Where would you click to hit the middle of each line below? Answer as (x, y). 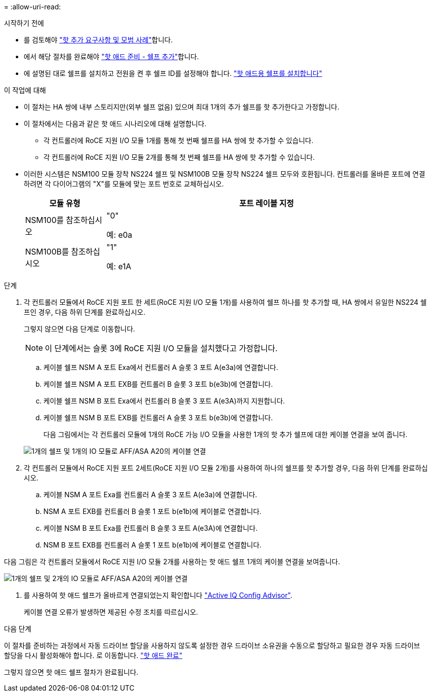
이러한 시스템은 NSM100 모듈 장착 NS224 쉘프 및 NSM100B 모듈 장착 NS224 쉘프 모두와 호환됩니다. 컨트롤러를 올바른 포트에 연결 (225, 174)
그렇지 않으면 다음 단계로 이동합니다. (79, 329)
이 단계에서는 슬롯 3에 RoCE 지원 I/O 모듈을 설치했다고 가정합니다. (161, 348)
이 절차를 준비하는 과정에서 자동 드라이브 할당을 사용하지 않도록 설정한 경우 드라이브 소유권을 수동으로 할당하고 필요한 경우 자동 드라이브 (212, 645)
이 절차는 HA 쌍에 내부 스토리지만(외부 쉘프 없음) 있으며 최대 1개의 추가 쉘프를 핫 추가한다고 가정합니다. (182, 107)
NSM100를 (45, 220)
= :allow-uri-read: (33, 7)
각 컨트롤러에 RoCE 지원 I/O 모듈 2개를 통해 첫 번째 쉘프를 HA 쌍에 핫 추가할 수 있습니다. (179, 157)
